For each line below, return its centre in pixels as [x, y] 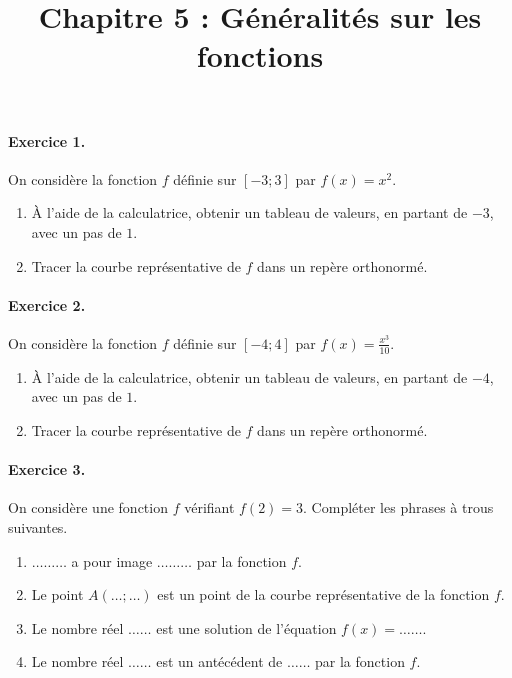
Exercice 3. [47, 469]
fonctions [260, 55]
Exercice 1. [47, 140]
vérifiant [209, 507]
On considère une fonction [88, 507]
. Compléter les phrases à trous [398, 507]
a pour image [112, 560]
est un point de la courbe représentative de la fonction [323, 594]
